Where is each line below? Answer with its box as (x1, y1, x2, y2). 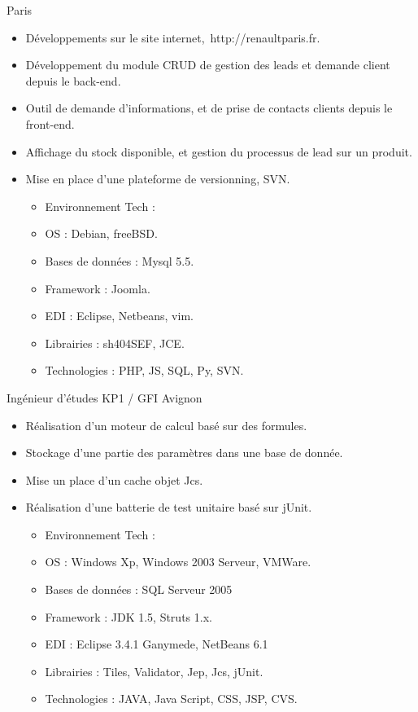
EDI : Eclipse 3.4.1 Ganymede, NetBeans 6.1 (45, 635, 268, 653)
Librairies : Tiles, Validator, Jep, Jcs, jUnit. (45, 662, 263, 679)
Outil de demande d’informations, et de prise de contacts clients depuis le (25, 99, 393, 116)
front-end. (25, 115, 75, 132)
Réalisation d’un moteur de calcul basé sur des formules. (25, 416, 307, 433)
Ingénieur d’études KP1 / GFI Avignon (7, 389, 202, 406)
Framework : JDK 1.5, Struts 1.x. (45, 608, 212, 625)
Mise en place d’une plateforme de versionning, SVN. (25, 170, 290, 187)
